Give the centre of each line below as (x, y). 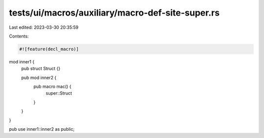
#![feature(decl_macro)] (49, 49)
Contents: (19, 36)
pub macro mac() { (53, 87)
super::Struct (59, 93)
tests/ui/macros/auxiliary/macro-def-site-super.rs (114, 13)
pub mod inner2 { (39, 78)
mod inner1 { (22, 61)
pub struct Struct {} (41, 69)
